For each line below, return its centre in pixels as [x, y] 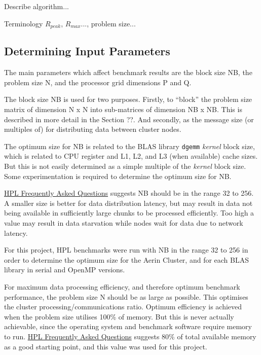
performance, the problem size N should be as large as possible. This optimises [126, 296]
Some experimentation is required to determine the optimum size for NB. [118, 176]
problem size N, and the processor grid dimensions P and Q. [98, 82]
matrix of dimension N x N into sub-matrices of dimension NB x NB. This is [123, 109]
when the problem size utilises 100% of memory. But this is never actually [119, 316]
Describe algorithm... [36, 6]
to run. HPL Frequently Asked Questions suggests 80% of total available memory [130, 336]
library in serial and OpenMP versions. [65, 270]
